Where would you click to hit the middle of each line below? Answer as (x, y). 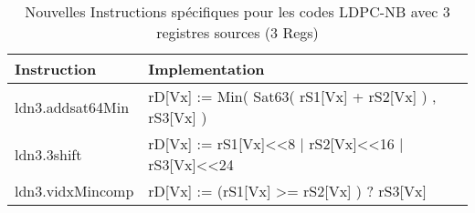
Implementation (206, 69)
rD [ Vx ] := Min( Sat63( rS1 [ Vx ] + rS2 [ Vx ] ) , (292, 96)
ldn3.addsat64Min (72, 106)
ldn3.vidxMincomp (74, 191)
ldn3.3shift (48, 154)
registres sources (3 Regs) (237, 32)
